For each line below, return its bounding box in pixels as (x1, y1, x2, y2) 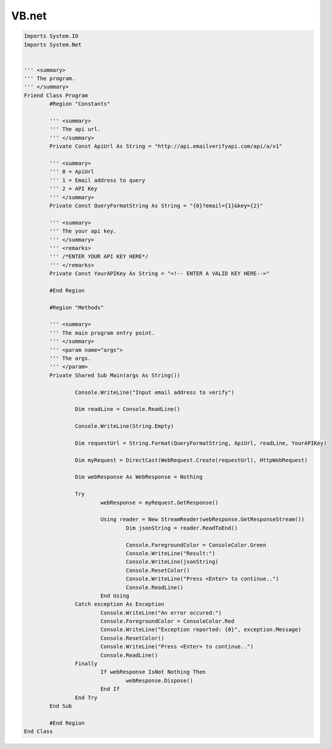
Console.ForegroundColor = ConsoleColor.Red (100, 618, 235, 625)
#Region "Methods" (49, 304, 104, 311)
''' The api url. (49, 126, 101, 133)
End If (100, 685, 120, 693)
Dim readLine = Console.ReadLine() (74, 406, 181, 413)
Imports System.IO (24, 33, 79, 39)
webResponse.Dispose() (126, 677, 194, 684)
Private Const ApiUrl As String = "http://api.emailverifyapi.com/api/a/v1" (49, 143, 282, 150)
